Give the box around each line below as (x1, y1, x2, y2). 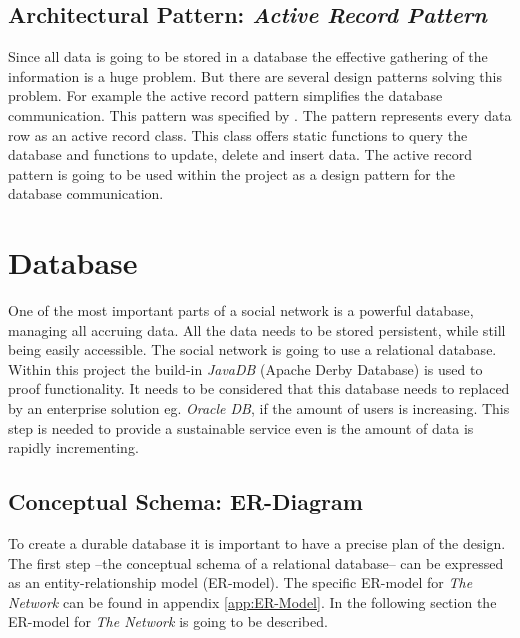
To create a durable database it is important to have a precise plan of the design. (8, 533, 506, 554)
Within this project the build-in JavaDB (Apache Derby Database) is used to (8, 358, 483, 379)
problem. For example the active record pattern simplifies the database (8, 85, 443, 106)
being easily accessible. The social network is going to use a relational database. (8, 339, 497, 360)
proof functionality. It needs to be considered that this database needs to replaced (8, 378, 510, 399)
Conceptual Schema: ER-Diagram (8, 486, 363, 517)
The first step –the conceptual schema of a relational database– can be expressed (8, 552, 504, 573)
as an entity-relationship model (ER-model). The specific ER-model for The (8, 572, 473, 593)
